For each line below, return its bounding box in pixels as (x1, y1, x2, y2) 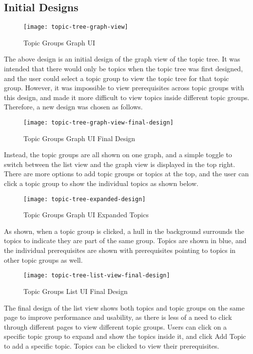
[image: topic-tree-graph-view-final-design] (23, 119, 174, 126)
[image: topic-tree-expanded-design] (23, 195, 146, 203)
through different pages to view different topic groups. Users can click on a (4, 321, 227, 332)
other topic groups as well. (4, 254, 83, 265)
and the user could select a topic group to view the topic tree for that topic (4, 73, 229, 83)
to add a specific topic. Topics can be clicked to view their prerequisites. (4, 340, 219, 351)
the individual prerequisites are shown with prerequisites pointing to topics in (4, 245, 236, 255)
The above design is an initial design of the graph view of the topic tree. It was (4, 54, 240, 64)
